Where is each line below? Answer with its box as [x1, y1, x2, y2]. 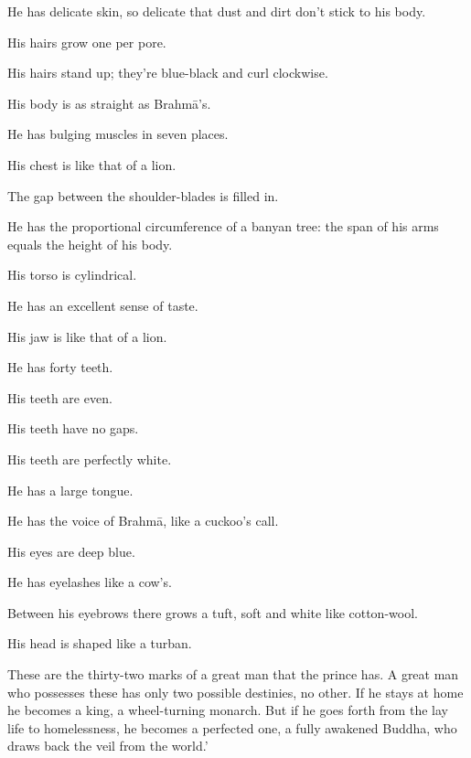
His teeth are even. [7, 388, 112, 407]
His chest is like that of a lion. [7, 155, 177, 174]
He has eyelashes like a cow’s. [7, 572, 172, 592]
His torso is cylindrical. [7, 265, 137, 284]
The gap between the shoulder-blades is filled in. [7, 186, 279, 205]
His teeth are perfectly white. [7, 449, 172, 468]
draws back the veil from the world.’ [7, 736, 209, 755]
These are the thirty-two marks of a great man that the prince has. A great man [7, 665, 459, 684]
